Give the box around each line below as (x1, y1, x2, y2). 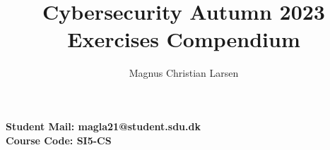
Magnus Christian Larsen (129, 65, 239, 80)
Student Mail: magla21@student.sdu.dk (6, 118, 201, 133)
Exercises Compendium (67, 25, 300, 54)
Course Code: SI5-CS (6, 132, 112, 147)
